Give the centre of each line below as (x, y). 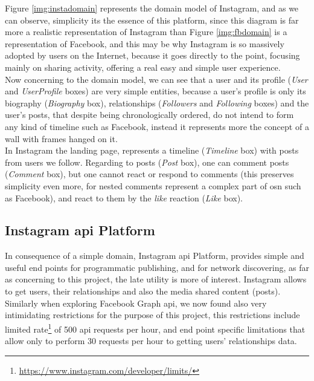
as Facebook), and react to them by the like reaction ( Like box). (124, 197)
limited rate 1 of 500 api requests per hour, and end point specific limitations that (155, 328)
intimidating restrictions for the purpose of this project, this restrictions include (152, 315)
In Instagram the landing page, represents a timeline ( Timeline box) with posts (152, 150)
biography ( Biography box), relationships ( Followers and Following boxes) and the (157, 103)
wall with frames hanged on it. (61, 138)
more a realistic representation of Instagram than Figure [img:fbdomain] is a (146, 32)
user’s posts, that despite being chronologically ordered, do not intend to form (149, 115)
